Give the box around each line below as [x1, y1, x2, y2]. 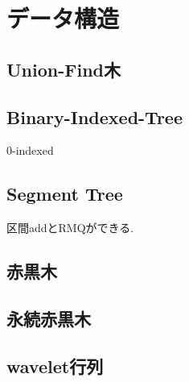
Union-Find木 [6, 56, 121, 81]
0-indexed [6, 142, 54, 159]
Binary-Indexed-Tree [6, 104, 183, 129]
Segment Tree [6, 181, 123, 206]
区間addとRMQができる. [6, 219, 134, 236]
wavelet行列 [6, 353, 104, 378]
